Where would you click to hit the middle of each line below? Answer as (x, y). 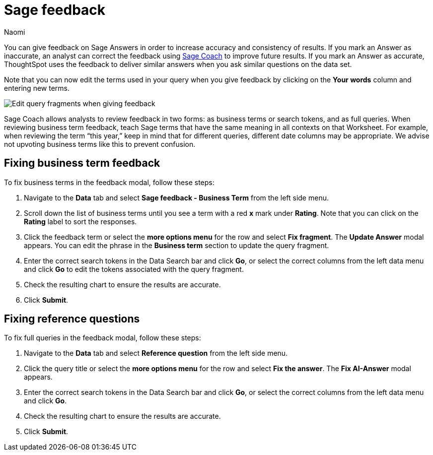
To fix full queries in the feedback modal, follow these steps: (103, 338)
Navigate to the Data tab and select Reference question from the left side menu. (156, 353)
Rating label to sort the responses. (80, 221)
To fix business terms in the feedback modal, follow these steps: (109, 182)
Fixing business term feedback (82, 163)
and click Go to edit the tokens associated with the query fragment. (134, 269)
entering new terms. (37, 88)
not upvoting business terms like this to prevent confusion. (100, 144)
